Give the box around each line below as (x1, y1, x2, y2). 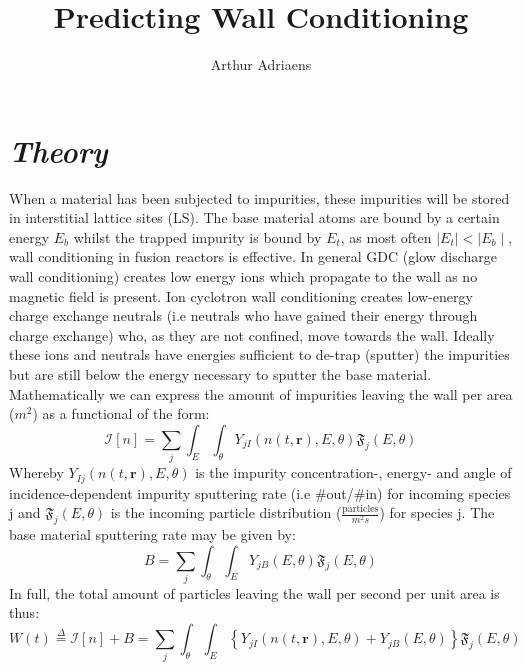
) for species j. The (379, 502, 495, 523)
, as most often (340, 226, 432, 247)
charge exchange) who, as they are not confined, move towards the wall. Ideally (9, 324, 495, 345)
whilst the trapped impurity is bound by (73, 226, 322, 247)
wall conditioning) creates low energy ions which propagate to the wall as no (9, 266, 478, 287)
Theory (9, 129, 108, 171)
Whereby (9, 462, 64, 483)
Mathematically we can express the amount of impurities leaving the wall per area (9, 383, 513, 404)
